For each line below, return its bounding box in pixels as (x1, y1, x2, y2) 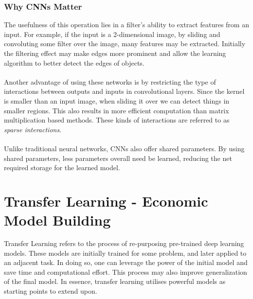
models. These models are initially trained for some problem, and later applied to (4, 247, 247, 258)
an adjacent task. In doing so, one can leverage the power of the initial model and (4, 257, 248, 267)
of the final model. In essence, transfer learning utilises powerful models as (4, 276, 226, 286)
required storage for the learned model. (4, 162, 120, 173)
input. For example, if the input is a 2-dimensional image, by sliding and (4, 29, 220, 39)
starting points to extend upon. (4, 286, 97, 296)
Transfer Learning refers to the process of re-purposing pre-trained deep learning (4, 238, 244, 248)
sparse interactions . (4, 124, 62, 134)
